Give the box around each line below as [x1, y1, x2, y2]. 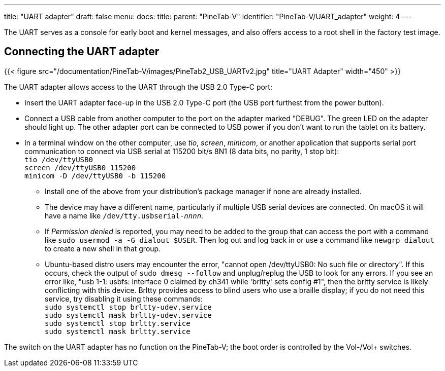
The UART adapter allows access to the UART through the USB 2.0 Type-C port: [4, 82, 272, 91]
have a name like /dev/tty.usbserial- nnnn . [45, 211, 204, 220]
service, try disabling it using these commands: [45, 294, 203, 303]
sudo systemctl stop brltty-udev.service [45, 303, 212, 311]
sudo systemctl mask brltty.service [45, 327, 190, 336]
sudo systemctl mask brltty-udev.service [45, 311, 212, 319]
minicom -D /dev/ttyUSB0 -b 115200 [24, 171, 166, 180]
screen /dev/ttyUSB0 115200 [24, 163, 136, 172]
